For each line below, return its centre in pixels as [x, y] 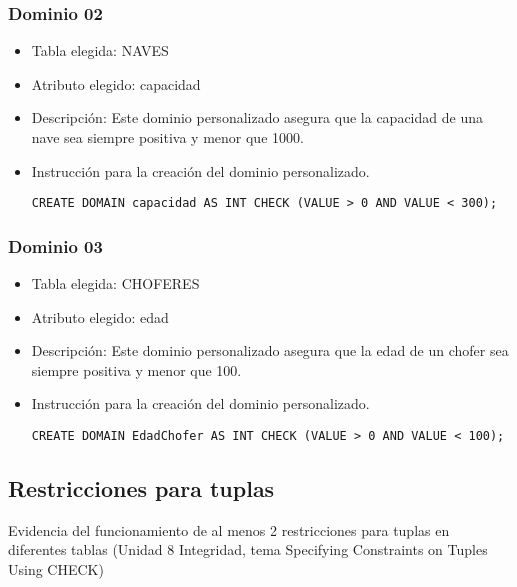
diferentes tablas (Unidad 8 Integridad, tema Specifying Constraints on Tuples [248, 549]
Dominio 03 [55, 245]
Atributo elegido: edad [100, 316]
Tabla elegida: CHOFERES [115, 283]
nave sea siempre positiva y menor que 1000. [167, 137]
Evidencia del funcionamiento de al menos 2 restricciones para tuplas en [229, 529]
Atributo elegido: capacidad [116, 83]
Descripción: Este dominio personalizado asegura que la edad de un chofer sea [270, 350]
